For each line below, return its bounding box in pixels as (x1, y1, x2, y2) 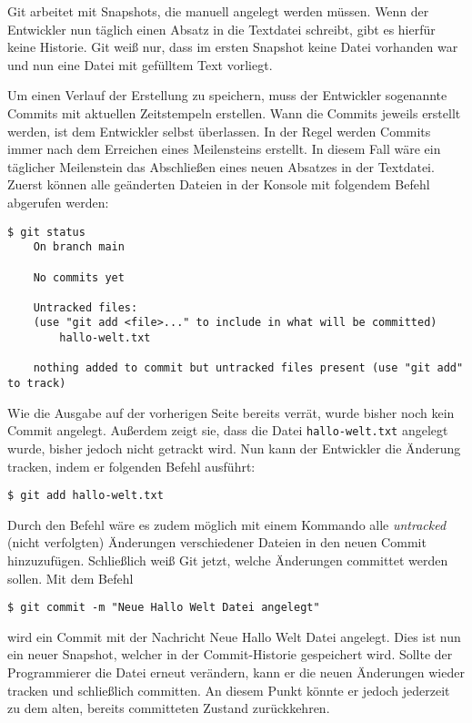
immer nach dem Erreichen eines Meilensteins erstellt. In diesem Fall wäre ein (7, 139, 441, 158)
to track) (7, 377, 66, 391)
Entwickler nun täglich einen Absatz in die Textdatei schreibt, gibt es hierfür (7, 19, 436, 38)
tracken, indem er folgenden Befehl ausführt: (7, 456, 256, 475)
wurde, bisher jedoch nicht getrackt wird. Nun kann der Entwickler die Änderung (7, 439, 461, 457)
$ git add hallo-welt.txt (7, 489, 164, 503)
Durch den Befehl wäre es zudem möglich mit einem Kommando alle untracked (7, 514, 447, 534)
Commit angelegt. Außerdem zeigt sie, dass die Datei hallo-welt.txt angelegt (7, 421, 448, 440)
